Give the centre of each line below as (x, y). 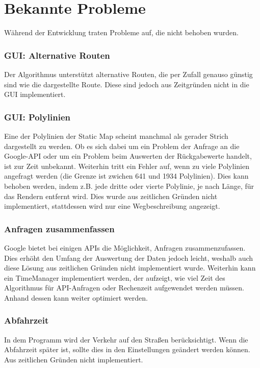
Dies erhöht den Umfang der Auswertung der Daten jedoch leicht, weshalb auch (129, 257)
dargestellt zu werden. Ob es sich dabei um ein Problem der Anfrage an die (122, 146)
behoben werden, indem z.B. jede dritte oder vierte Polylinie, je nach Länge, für (129, 186)
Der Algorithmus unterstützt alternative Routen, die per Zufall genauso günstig (128, 74)
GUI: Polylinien (37, 117)
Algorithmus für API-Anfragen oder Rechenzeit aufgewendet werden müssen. (124, 288)
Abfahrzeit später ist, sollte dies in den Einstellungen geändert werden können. (127, 349)
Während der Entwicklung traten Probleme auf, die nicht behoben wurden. (121, 32)
